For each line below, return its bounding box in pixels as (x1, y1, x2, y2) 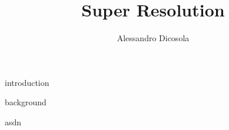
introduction (5, 76, 49, 88)
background (5, 96, 47, 108)
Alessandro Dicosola (117, 32, 190, 44)
